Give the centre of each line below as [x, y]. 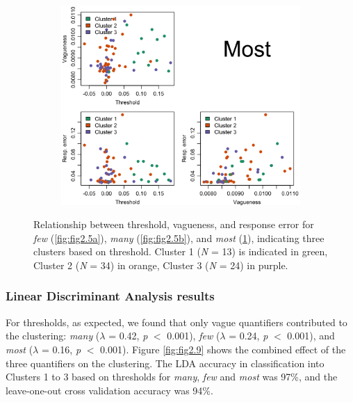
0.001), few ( [194, 336]
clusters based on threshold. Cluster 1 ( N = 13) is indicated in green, [181, 251]
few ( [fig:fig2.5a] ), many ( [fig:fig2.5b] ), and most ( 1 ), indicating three [179, 238]
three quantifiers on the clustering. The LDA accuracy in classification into [165, 363]
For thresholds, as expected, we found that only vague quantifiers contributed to [176, 322]
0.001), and [311, 336]
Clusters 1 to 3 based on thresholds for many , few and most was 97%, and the [172, 377]
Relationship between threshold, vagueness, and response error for [174, 224]
